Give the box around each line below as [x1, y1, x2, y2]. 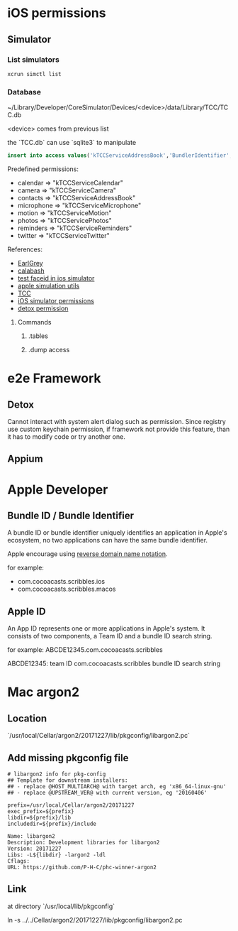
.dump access [28, 346, 70, 354]
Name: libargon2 [7, 833, 55, 840]
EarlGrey [17, 259, 44, 268]
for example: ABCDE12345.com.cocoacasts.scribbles [7, 646, 163, 654]
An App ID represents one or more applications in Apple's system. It [7, 624, 205, 633]
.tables [28, 332, 48, 340]
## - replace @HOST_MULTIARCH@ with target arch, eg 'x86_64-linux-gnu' [7, 783, 227, 790]
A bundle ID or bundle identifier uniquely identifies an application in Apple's [7, 528, 228, 537]
